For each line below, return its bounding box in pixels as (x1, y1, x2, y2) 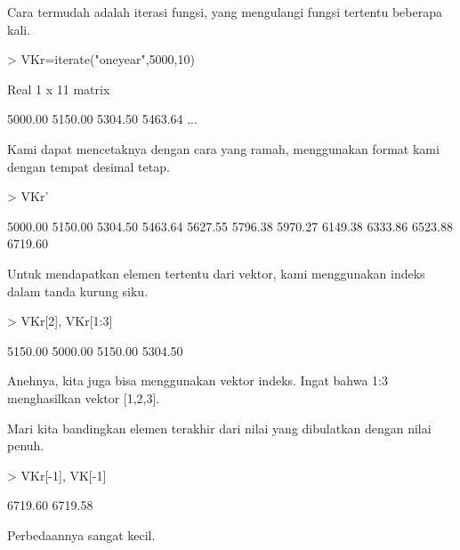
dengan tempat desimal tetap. (7, 157, 170, 175)
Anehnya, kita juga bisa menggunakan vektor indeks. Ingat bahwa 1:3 (7, 371, 389, 390)
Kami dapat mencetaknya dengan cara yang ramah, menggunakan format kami (7, 139, 440, 158)
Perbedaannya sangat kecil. (7, 525, 156, 544)
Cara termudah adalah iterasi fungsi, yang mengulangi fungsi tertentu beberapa (7, 3, 442, 20)
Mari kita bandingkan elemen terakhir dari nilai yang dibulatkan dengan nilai (7, 418, 432, 437)
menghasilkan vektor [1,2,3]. (7, 388, 160, 407)
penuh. (7, 436, 44, 455)
